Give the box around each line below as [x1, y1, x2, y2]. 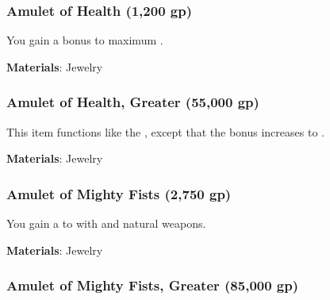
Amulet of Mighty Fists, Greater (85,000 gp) [6, 275, 299, 295]
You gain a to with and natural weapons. [6, 215, 206, 232]
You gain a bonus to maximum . [6, 32, 163, 48]
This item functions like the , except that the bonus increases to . [6, 123, 324, 140]
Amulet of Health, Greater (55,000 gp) [6, 92, 259, 112]
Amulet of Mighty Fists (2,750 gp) [6, 183, 232, 203]
